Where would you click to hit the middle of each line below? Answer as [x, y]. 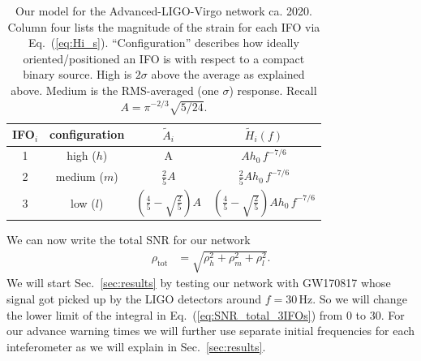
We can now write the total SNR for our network [129, 240]
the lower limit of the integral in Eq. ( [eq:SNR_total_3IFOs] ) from [175, 314]
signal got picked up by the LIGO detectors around [134, 299]
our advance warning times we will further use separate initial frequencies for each [211, 331]
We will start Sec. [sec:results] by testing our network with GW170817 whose [199, 283]
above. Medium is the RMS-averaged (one [115, 90]
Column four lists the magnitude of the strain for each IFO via [164, 26]
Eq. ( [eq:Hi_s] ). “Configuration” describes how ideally [163, 43]
